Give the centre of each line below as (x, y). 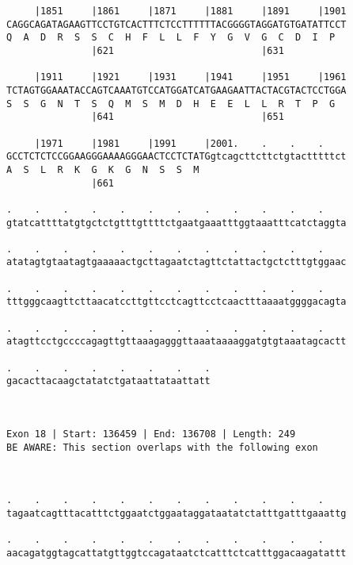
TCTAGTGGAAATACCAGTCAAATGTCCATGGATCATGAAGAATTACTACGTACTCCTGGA (176, 90)
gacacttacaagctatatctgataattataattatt (108, 381)
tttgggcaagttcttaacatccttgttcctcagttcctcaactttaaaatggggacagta (176, 302)
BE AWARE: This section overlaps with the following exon (162, 447)
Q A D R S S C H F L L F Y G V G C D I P (171, 38)
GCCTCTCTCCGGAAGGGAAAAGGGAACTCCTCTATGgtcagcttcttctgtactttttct (176, 157)
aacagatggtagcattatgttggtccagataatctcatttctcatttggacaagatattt (176, 553)
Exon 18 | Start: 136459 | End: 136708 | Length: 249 (151, 434)
